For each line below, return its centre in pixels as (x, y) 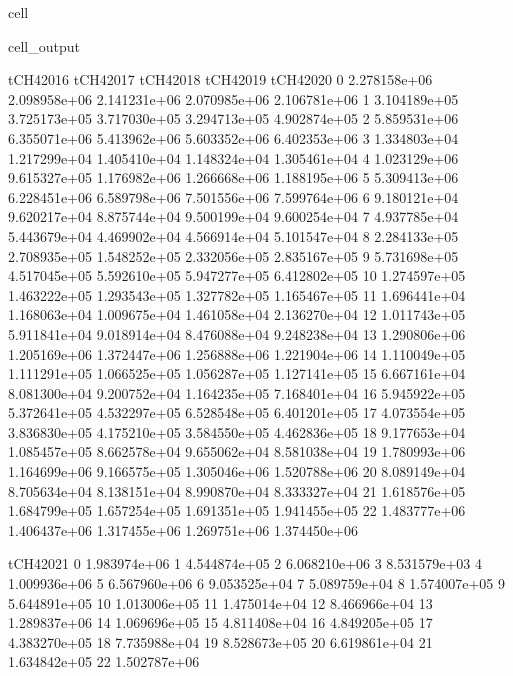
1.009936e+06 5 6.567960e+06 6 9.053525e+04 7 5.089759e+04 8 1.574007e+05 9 (256, 583)
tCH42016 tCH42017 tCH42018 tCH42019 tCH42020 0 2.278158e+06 (220, 79)
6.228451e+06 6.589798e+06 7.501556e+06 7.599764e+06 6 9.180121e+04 (233, 196)
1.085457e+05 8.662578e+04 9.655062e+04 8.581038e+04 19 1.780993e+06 (237, 451)
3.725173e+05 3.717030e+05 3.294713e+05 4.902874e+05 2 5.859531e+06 (233, 118)
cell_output (44, 45)
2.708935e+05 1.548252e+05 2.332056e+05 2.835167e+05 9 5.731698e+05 (233, 255)
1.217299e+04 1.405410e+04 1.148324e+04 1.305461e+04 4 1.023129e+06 (233, 157)
